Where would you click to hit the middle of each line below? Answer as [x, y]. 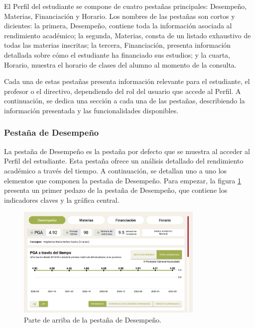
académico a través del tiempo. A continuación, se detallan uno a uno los [116, 170]
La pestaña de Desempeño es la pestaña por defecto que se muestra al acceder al [127, 151]
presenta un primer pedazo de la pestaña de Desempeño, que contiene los [116, 190]
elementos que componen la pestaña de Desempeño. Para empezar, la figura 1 [123, 180]
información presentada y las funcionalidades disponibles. [91, 110]
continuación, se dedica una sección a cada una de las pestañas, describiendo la [125, 101]
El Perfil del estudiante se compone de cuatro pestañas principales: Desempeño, [126, 6]
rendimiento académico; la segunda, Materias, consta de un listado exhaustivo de [127, 35]
